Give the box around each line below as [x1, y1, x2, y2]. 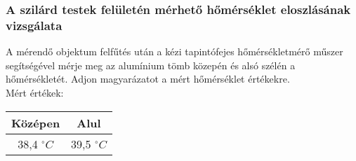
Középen [11, 114, 60, 131]
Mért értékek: [6, 85, 64, 99]
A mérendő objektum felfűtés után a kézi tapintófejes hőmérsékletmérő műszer [6, 44, 343, 59]
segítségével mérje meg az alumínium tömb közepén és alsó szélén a [6, 57, 296, 72]
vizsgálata [6, 16, 62, 34]
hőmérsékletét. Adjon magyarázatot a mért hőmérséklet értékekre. [6, 71, 290, 86]
